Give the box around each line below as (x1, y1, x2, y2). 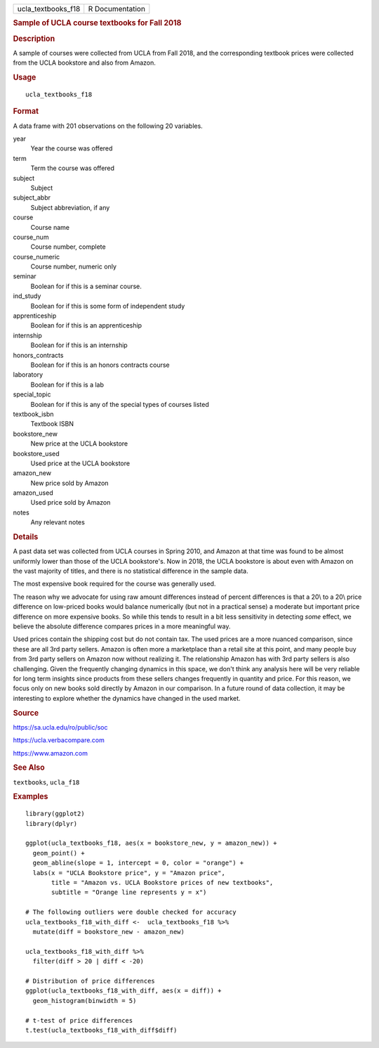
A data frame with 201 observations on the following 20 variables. (13, 122, 203, 130)
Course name (30, 223, 70, 231)
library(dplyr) (25, 820, 78, 827)
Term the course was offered (30, 164, 115, 172)
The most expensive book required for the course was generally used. (13, 580, 216, 588)
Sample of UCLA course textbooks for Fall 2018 (13, 18, 182, 28)
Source (13, 708, 39, 718)
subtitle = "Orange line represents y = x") (51, 888, 207, 896)
